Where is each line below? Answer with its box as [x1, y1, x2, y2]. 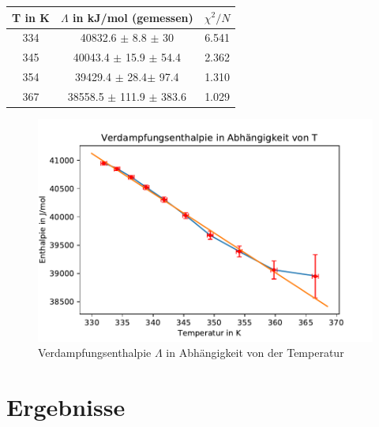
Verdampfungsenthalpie [38, 344, 152, 361]
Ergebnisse [6, 391, 126, 422]
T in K [12, 9, 50, 25]
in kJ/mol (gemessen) [73, 9, 193, 25]
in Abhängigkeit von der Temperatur [166, 344, 344, 361]
